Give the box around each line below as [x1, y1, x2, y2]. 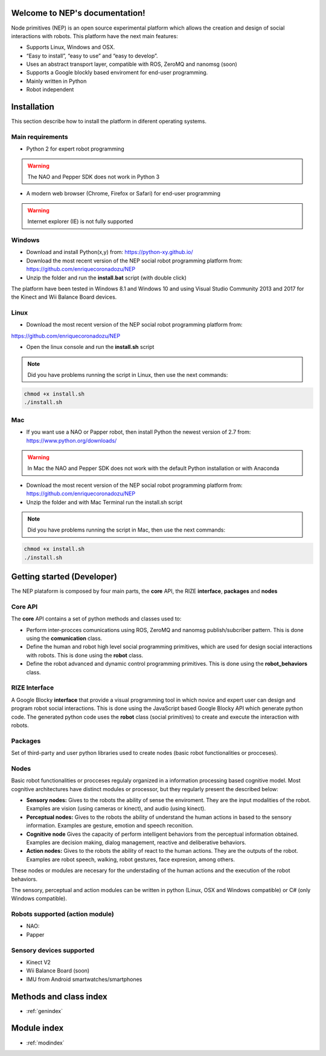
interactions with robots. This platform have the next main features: [11, 32, 178, 39]
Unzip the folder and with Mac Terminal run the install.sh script [26, 498, 183, 506]
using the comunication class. [26, 635, 103, 642]
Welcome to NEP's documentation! [11, 8, 145, 18]
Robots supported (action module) [11, 910, 114, 919]
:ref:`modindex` [26, 1039, 65, 1046]
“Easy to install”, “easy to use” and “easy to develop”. [26, 52, 158, 59]
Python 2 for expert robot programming [26, 145, 124, 152]
